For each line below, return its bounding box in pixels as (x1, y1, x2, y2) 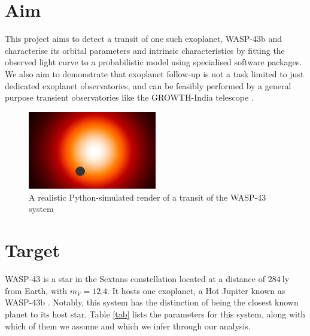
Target (5, 238, 60, 262)
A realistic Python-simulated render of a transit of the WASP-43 (29, 190, 266, 203)
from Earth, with (5, 284, 68, 296)
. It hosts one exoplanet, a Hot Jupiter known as (107, 284, 285, 296)
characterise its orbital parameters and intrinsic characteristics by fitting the (5, 44, 285, 56)
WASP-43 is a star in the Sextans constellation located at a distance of (5, 273, 265, 285)
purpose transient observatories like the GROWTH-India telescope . (5, 91, 254, 104)
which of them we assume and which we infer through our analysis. (5, 319, 251, 332)
